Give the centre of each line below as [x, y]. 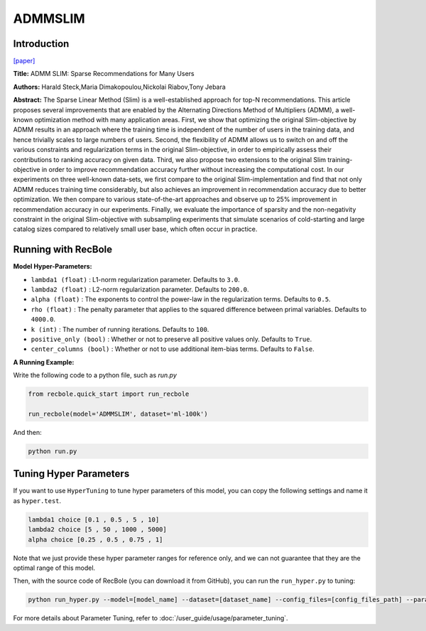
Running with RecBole [63, 250]
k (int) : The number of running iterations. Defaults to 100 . [120, 329]
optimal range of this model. [54, 568]
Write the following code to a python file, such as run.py [95, 375]
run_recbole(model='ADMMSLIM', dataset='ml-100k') [118, 414]
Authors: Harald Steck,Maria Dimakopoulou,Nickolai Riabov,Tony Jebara [120, 87]
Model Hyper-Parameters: [53, 266]
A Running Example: [44, 362]
